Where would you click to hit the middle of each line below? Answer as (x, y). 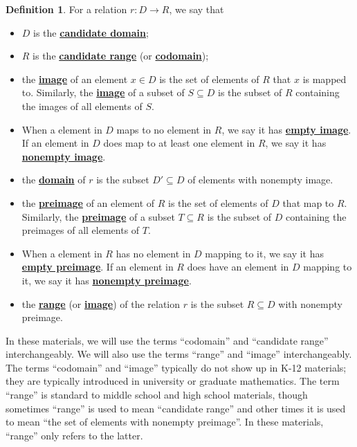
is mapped (324, 79)
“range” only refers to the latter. (74, 435)
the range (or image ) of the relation (101, 303)
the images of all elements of (82, 106)
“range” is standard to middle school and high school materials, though (157, 395)
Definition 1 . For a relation (66, 9)
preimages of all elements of (81, 230)
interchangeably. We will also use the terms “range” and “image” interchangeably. (179, 354)
